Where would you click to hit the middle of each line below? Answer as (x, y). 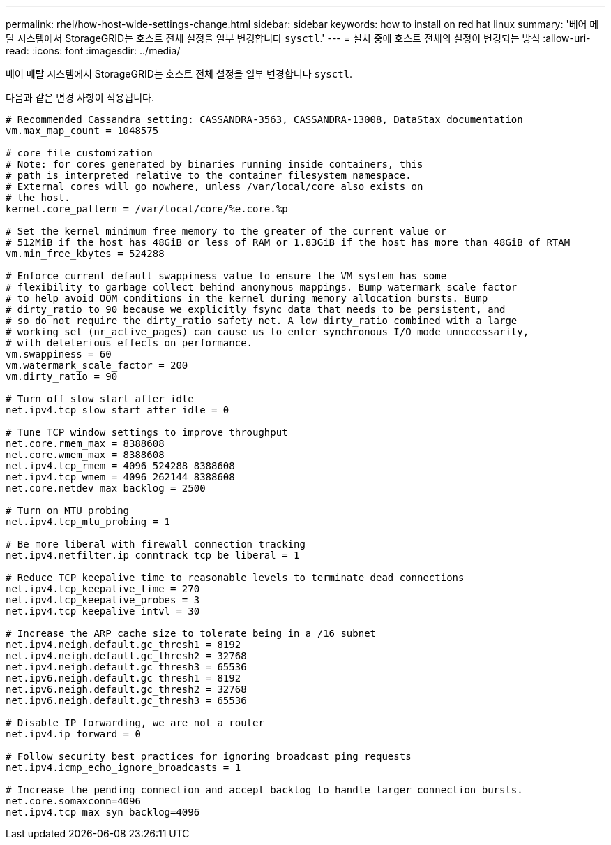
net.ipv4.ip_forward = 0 (73, 734)
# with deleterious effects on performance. (129, 343)
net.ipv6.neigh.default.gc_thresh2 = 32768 (126, 689)
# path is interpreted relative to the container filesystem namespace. (209, 175)
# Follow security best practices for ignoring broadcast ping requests (209, 756)
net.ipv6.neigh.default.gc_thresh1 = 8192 (123, 678)
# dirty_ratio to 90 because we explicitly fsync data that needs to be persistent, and (256, 309)
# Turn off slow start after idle (100, 399)
